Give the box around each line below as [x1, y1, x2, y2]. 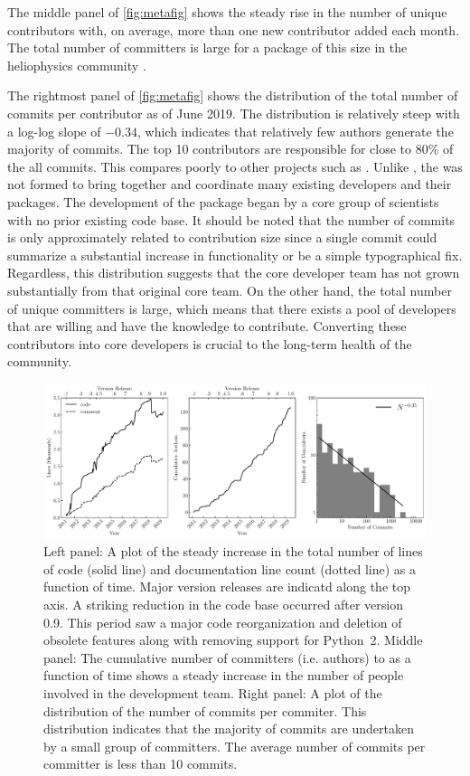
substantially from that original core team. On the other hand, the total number [7, 280, 452, 299]
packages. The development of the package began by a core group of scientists [7, 192, 439, 211]
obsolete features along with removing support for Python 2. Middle [43, 630, 423, 649]
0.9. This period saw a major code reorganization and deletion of [43, 612, 402, 631]
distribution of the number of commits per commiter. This [43, 701, 367, 720]
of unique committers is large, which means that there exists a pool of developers [7, 298, 456, 317]
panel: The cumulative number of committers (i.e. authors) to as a [43, 648, 411, 667]
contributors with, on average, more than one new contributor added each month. [7, 20, 460, 39]
